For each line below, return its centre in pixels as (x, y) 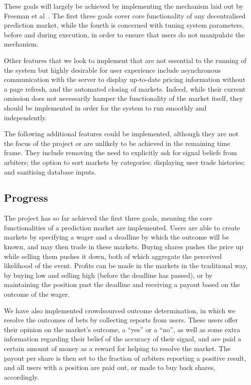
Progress (26, 198)
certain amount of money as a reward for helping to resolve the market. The (117, 348)
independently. (25, 117)
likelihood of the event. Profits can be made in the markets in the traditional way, (126, 265)
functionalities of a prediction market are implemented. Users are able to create (122, 227)
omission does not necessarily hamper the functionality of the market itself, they (124, 98)
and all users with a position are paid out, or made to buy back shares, (110, 367)
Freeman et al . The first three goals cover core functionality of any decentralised (125, 15)
